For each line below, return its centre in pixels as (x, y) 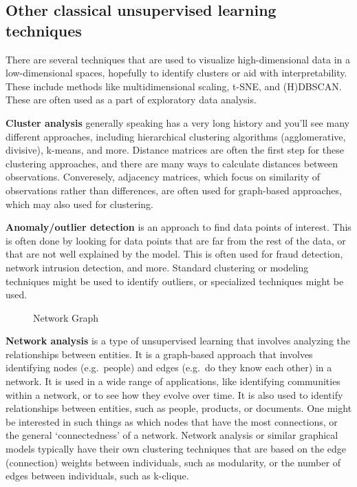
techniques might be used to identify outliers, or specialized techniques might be (175, 281)
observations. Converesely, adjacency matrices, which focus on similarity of (163, 177)
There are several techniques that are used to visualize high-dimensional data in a (178, 59)
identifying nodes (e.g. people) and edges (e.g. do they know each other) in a (169, 367)
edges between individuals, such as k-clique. (97, 476)
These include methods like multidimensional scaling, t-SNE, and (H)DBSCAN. (174, 86)
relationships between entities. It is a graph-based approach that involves (159, 354)
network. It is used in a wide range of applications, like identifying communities (173, 381)
